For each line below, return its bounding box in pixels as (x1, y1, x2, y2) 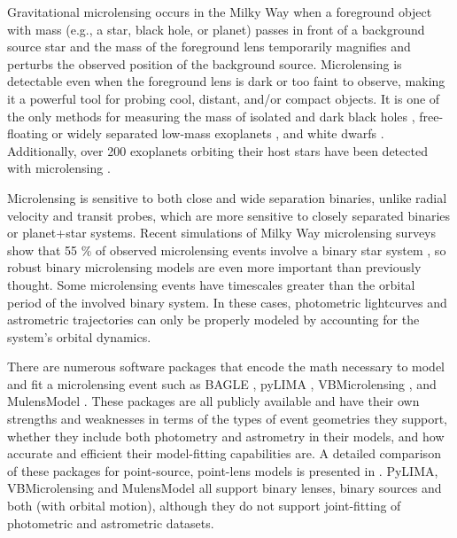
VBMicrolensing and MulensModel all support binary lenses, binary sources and (7, 479, 442, 497)
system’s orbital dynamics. (7, 327, 151, 346)
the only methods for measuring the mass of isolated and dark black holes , (7, 106, 415, 125)
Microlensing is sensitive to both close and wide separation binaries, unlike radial (7, 188, 447, 207)
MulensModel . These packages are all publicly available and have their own (7, 392, 420, 410)
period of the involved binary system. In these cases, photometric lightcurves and (7, 292, 447, 311)
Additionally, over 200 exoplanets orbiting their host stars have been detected (7, 141, 428, 160)
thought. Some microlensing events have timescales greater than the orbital (7, 275, 415, 293)
